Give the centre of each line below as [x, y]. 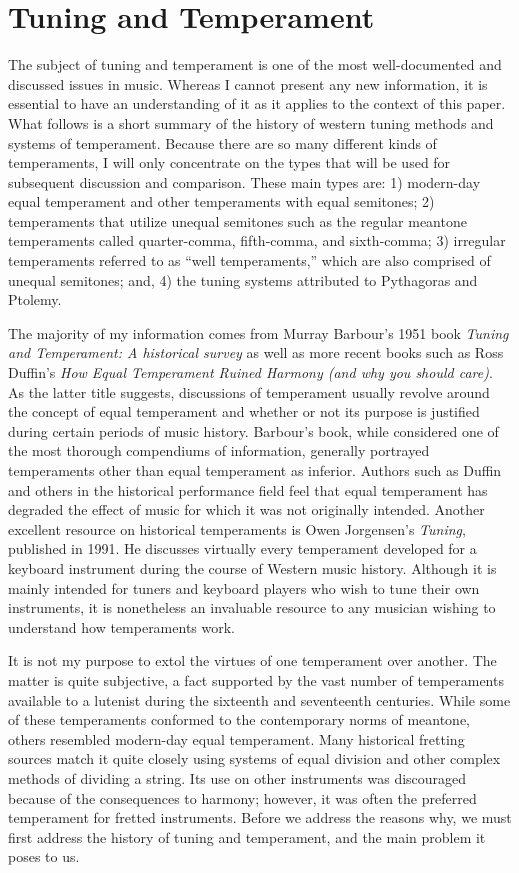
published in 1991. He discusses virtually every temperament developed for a [242, 548]
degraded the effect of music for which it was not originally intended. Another [246, 509]
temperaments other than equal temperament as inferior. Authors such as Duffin [255, 470]
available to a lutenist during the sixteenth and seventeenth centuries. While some [259, 699]
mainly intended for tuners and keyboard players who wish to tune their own [244, 587]
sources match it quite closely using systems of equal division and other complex [254, 758]
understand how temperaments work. [121, 626]
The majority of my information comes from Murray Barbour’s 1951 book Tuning [258, 332]
